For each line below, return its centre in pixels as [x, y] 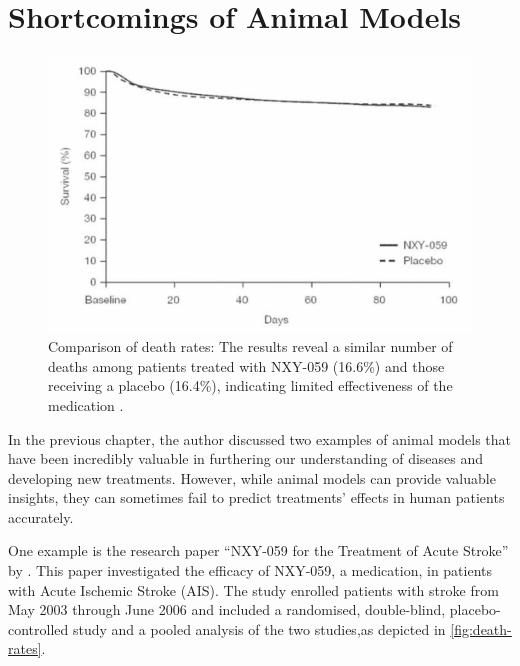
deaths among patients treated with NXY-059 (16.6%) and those [246, 365]
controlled [38, 628]
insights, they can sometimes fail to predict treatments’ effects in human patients [256, 497]
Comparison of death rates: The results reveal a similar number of [250, 346]
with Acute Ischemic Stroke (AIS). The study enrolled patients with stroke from [253, 589]
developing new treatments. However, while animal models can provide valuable [252, 477]
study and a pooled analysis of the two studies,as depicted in [259, 628]
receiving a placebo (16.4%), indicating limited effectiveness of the [250, 385]
